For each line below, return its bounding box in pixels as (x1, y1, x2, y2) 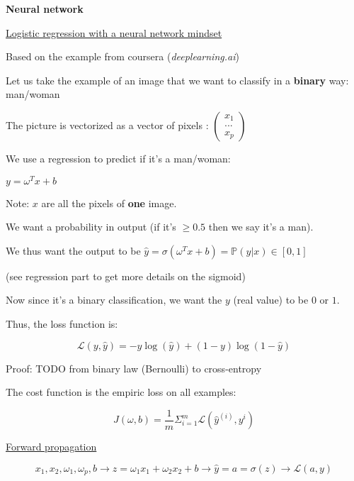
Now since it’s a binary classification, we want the (6, 292, 222, 307)
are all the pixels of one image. (41, 195, 177, 210)
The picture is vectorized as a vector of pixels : (6, 117, 209, 132)
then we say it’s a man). (208, 219, 314, 234)
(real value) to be (233, 292, 309, 307)
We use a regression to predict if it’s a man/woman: (6, 150, 231, 165)
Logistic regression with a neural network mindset (6, 25, 222, 40)
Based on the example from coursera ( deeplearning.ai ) (6, 49, 239, 64)
